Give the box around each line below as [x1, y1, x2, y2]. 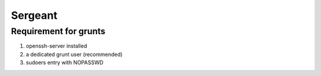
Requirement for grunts [11, 26, 106, 37]
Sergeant [11, 9, 58, 22]
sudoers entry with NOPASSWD [26, 59, 104, 66]
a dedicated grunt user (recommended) [26, 51, 123, 58]
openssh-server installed [26, 42, 87, 49]
